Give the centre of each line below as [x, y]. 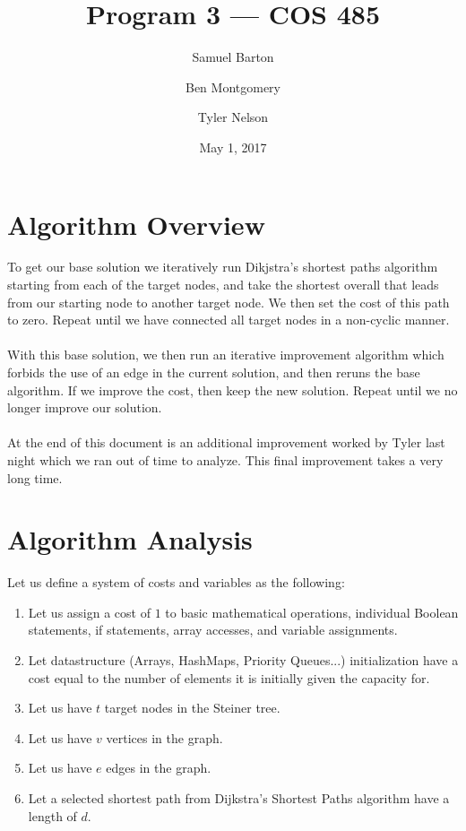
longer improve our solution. [85, 407]
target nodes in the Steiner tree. [192, 708]
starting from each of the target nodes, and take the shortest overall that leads [223, 285]
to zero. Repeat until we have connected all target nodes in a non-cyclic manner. [229, 320]
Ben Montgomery [233, 87]
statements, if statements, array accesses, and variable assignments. [213, 630]
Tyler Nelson [233, 117]
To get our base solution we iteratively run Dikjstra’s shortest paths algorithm [223, 267]
